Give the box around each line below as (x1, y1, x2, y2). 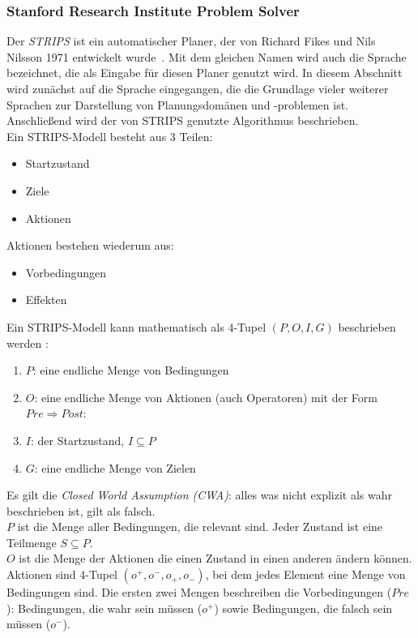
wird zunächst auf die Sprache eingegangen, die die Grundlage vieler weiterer (6, 80, 389, 96)
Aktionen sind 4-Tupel (6, 566, 117, 583)
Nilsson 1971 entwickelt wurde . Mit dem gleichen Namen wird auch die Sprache (6, 48, 407, 65)
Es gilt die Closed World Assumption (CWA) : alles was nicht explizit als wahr (6, 486, 393, 503)
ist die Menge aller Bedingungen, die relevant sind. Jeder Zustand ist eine (17, 518, 383, 535)
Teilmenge (6, 533, 57, 550)
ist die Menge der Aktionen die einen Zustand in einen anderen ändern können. (19, 550, 412, 567)
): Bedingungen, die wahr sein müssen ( (6, 599, 203, 616)
